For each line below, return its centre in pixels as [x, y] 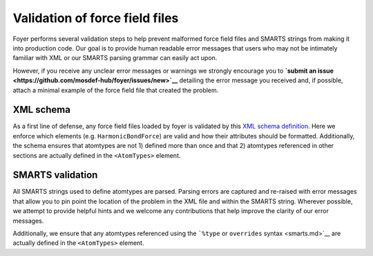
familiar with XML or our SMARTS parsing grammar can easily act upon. [115, 58]
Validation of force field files [96, 18]
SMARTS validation [55, 175]
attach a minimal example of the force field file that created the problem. [116, 90]
